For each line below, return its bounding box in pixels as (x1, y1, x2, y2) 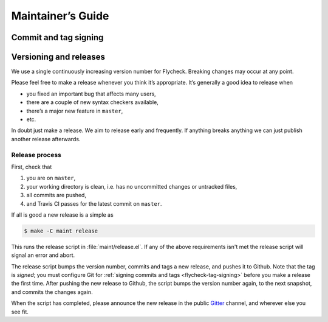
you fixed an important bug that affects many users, (26, 90, 156, 97)
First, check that (11, 163, 52, 170)
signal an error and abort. (11, 251, 75, 259)
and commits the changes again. (11, 288, 94, 295)
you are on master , (26, 174, 76, 182)
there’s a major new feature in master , (26, 107, 123, 114)
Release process (11, 150, 62, 159)
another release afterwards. (11, 135, 81, 142)
